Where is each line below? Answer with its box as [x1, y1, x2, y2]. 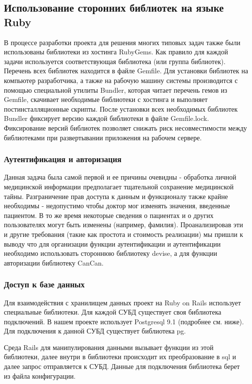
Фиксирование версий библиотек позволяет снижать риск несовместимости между [4, 122, 247, 133]
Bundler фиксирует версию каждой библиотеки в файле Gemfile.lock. [4, 113, 209, 123]
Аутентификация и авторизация [4, 153, 122, 165]
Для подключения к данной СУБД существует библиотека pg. [4, 326, 186, 336]
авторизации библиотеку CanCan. [4, 257, 104, 267]
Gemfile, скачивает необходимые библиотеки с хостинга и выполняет [4, 94, 208, 104]
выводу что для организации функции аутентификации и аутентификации [4, 238, 221, 249]
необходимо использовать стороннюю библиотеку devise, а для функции [4, 248, 217, 258]
